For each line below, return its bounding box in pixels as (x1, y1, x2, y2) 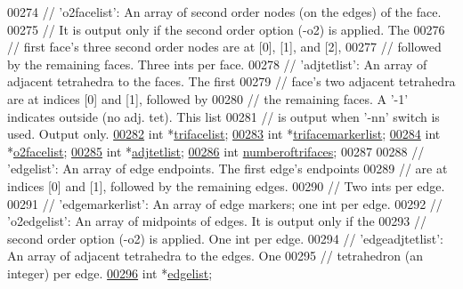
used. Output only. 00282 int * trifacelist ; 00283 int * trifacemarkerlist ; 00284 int (7, 124, 441, 143)
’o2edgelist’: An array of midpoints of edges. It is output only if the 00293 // (7, 212, 426, 230)
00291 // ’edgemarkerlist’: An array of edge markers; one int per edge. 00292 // (7, 194, 443, 213)
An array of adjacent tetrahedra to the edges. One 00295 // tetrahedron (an (7, 246, 423, 265)
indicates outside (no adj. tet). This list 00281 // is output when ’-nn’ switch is (7, 107, 440, 125)
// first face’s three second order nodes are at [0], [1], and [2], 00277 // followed (7, 37, 442, 56)
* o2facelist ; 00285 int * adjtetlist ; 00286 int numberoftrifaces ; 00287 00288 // (7, 141, 425, 160)
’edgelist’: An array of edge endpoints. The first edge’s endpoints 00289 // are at (7, 159, 448, 178)
